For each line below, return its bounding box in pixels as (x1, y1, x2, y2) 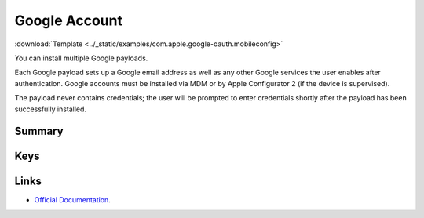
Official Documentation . (34, 195, 111, 205)
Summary (14, 125, 64, 138)
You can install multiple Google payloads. (14, 53, 148, 63)
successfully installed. (14, 104, 86, 114)
